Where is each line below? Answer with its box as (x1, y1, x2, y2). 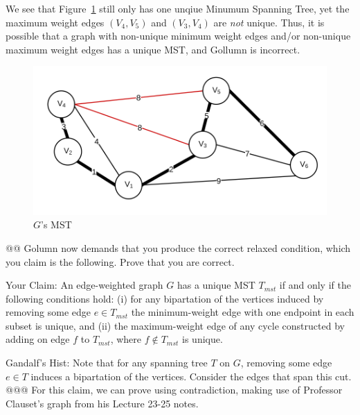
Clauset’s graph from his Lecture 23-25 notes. (6, 396, 199, 410)
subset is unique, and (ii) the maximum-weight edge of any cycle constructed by (6, 318, 345, 332)
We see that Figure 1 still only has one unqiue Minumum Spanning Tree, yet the (6, 1, 350, 15)
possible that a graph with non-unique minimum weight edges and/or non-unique (6, 28, 351, 43)
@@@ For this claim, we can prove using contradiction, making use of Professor (6, 382, 343, 397)
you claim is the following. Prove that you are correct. (6, 254, 235, 269)
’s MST (41, 217, 72, 232)
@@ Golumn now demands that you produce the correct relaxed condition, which (6, 240, 351, 255)
